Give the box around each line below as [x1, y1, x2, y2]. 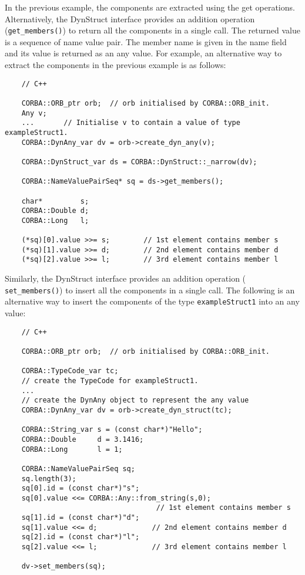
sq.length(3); [21, 474, 76, 483]
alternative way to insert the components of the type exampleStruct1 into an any [5, 295, 300, 307]
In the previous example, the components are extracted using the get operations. [5, 1, 295, 13]
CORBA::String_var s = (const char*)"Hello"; [21, 425, 203, 434]
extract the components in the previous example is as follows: [5, 59, 226, 71]
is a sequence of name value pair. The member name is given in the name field [5, 35, 287, 48]
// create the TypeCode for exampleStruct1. [21, 376, 199, 385]
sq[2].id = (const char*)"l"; [21, 533, 140, 542]
